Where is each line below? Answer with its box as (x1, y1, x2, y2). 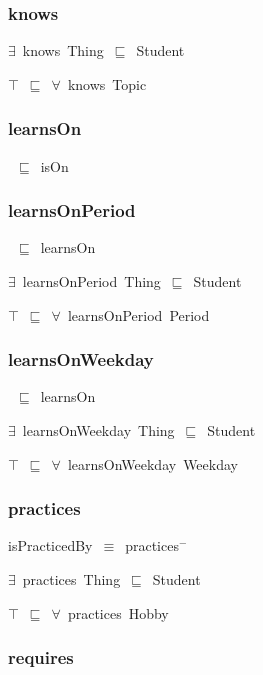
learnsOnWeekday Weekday (67, 453, 238, 474)
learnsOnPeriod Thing (22, 271, 161, 292)
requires (8, 645, 74, 670)
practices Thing (22, 569, 121, 590)
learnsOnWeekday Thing (22, 420, 175, 441)
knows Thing (22, 40, 104, 61)
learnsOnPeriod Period (67, 304, 210, 325)
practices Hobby (67, 602, 169, 623)
